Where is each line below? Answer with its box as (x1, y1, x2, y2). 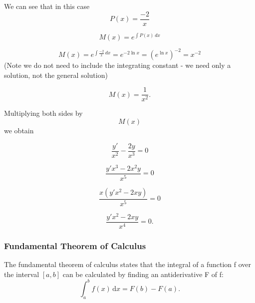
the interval (4, 269, 39, 279)
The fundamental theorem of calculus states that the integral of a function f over (4, 259, 252, 270)
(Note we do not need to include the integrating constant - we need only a (4, 60, 231, 70)
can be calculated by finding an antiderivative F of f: (62, 269, 224, 279)
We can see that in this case (4, 1, 90, 11)
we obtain (4, 125, 34, 136)
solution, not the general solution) (4, 69, 108, 80)
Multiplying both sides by (4, 108, 83, 118)
